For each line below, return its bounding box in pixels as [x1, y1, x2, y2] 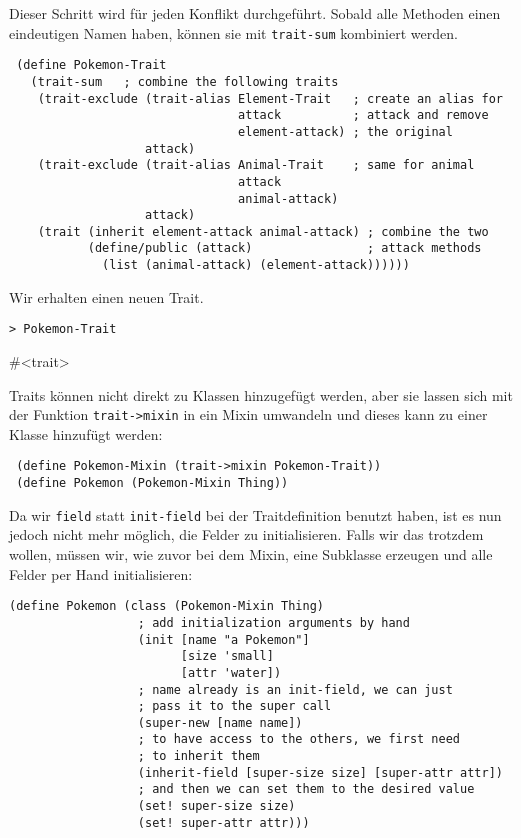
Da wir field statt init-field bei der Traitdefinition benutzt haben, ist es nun [9, 504, 502, 525]
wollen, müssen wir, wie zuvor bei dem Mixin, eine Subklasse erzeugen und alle [9, 544, 493, 565]
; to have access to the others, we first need [137, 732, 461, 747]
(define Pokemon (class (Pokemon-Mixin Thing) [9, 599, 324, 614]
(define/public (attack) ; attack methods [87, 241, 482, 256]
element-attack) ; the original [238, 124, 453, 139]
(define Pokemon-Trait [16, 58, 167, 73]
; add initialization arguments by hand [137, 615, 410, 630]
